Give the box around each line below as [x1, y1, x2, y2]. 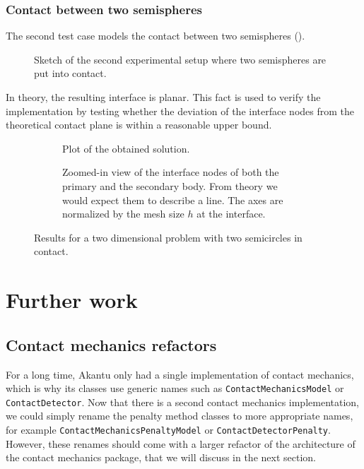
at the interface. [196, 206, 266, 221]
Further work [6, 285, 138, 314]
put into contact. [34, 66, 107, 81]
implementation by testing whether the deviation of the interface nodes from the [6, 103, 354, 118]
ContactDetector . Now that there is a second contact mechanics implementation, [6, 394, 359, 409]
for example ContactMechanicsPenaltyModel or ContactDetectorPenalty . [6, 422, 331, 437]
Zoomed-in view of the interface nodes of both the [62, 165, 279, 179]
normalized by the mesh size [62, 206, 184, 221]
